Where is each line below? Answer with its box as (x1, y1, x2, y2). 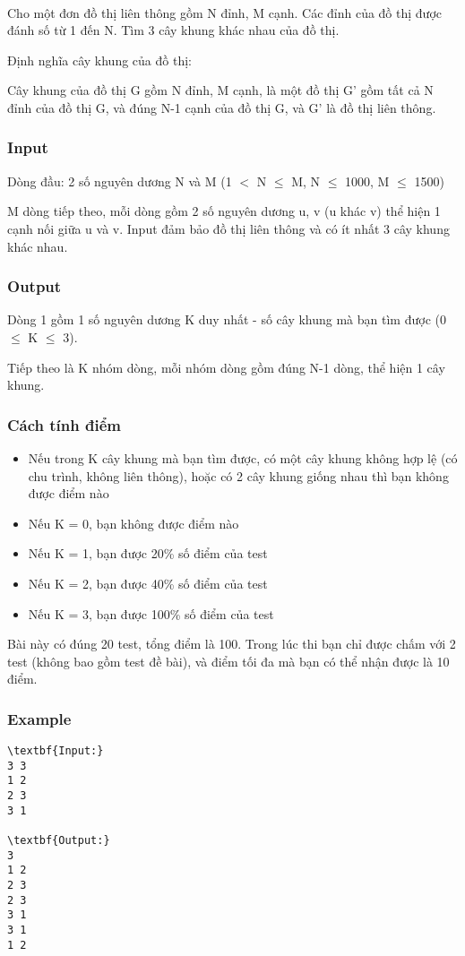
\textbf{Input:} (7, 745, 104, 758)
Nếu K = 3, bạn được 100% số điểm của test (28, 604, 274, 623)
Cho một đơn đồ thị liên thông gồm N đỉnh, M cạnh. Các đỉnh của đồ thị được (7, 3, 442, 22)
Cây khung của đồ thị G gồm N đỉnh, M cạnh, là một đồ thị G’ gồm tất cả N (7, 81, 434, 99)
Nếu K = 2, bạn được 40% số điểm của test (28, 573, 268, 592)
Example (7, 707, 72, 729)
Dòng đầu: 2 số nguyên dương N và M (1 (7, 171, 232, 190)
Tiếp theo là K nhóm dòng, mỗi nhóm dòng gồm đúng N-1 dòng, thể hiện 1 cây (7, 357, 445, 376)
